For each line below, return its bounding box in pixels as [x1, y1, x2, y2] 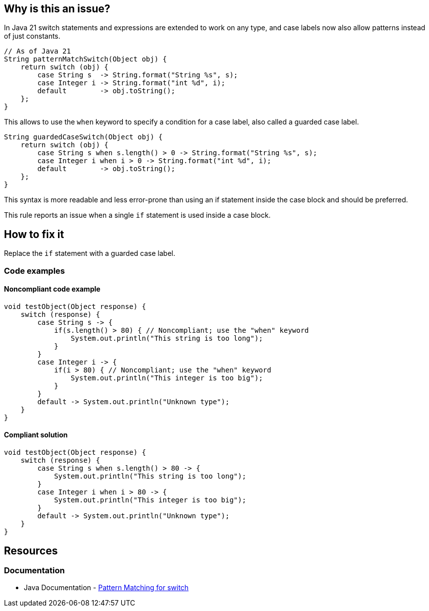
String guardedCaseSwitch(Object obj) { [4, 133, 163, 141]
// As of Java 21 [4, 47, 71, 56]
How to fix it [4, 228, 64, 241]
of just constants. [4, 32, 60, 41]
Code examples [4, 265, 65, 276]
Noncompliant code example [4, 285, 101, 294]
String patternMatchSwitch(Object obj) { [4, 55, 167, 63]
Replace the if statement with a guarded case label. [4, 249, 175, 258]
